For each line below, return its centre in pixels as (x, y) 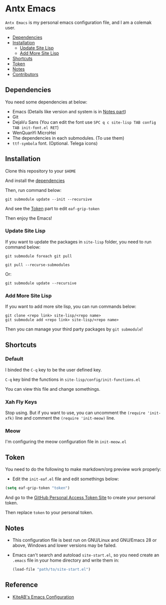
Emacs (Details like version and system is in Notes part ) (69, 111)
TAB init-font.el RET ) (36, 127)
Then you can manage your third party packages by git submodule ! (74, 329)
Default (14, 359)
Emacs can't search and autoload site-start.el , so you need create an (86, 555)
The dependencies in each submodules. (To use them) (68, 138)
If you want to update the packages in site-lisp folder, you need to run (78, 242)
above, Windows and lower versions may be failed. (64, 545)
